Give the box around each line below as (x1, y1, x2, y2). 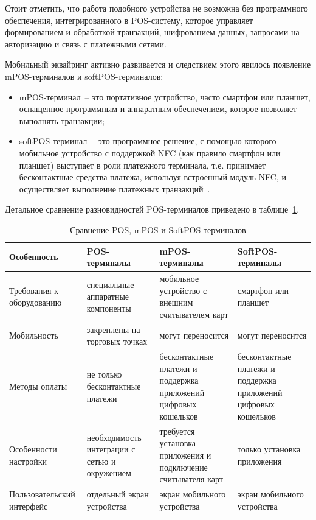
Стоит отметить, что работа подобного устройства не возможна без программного (5, 2, 308, 14)
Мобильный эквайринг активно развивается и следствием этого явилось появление (5, 58, 311, 71)
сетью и (86, 454, 116, 467)
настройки (9, 454, 47, 467)
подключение (159, 460, 208, 473)
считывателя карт (159, 473, 223, 485)
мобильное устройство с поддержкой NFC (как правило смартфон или (19, 146, 281, 159)
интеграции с (86, 443, 136, 455)
